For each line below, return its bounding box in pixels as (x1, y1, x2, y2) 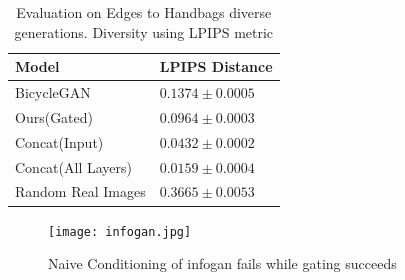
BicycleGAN (15, 82, 91, 103)
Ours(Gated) (15, 106, 94, 127)
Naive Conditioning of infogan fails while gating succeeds (48, 253, 397, 274)
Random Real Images (15, 181, 146, 202)
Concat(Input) (15, 131, 104, 152)
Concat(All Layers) (15, 156, 132, 177)
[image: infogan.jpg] (48, 224, 192, 239)
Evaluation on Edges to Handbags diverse (16, 2, 272, 22)
